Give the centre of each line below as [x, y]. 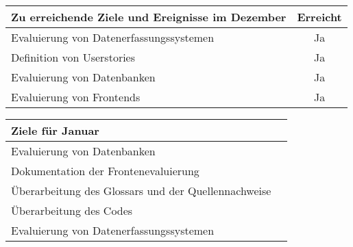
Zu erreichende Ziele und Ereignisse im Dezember [149, 17]
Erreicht [319, 17]
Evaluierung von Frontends [76, 97]
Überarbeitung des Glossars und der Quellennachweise [141, 191]
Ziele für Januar [55, 130]
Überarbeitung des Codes [72, 210]
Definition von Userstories [73, 57]
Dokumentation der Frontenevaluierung [105, 171]
